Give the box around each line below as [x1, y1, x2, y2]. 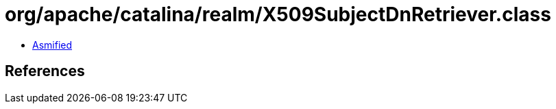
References [5, 62, 85, 80]
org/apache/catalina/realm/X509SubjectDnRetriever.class [5, 3, 551, 26]
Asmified [32, 38, 73, 51]
